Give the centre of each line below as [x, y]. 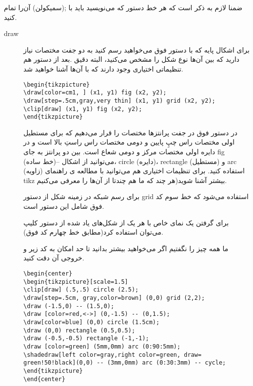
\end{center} [44, 379]
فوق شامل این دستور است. [64, 206]
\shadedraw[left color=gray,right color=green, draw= [113, 355]
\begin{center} [48, 273]
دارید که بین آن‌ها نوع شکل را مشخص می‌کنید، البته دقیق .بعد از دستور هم [132, 59]
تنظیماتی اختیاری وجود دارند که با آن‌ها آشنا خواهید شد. [103, 68]
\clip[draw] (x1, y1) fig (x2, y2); [83, 109]
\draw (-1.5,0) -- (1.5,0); [69, 306]
